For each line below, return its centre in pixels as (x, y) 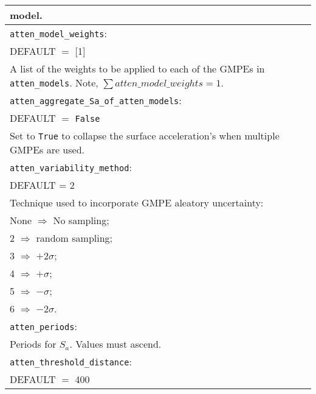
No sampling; (81, 220)
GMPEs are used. (47, 150)
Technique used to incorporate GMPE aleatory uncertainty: (137, 202)
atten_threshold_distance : (71, 361)
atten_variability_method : (71, 167)
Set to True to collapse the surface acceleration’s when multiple (145, 135)
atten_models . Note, (54, 83)
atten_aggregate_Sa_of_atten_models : (96, 100)
